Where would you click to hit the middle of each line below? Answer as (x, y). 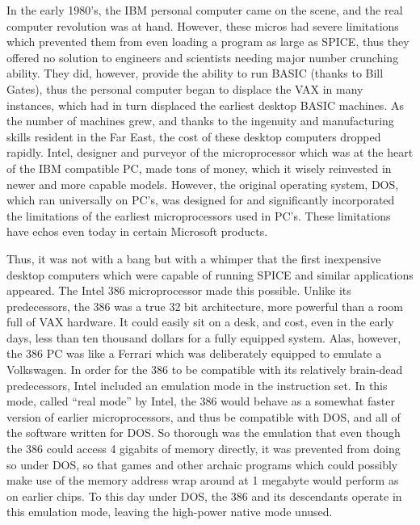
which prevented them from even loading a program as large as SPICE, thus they (208, 42)
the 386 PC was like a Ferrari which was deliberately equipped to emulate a (194, 353)
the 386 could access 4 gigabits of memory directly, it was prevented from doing (204, 449)
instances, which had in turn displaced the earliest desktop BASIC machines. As (205, 105)
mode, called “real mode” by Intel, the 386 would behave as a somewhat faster (201, 401)
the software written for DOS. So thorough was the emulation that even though (204, 433)
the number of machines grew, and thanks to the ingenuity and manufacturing (200, 121)
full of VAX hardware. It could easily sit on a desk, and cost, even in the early (200, 322)
